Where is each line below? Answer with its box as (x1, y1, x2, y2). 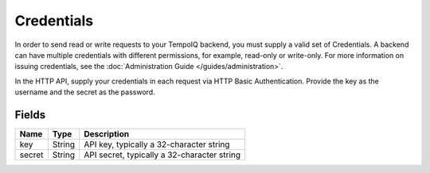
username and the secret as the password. (14, 87, 155, 97)
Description (84, 129, 130, 140)
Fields (14, 108, 46, 121)
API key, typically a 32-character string (84, 139, 230, 150)
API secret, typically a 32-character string (84, 149, 241, 160)
